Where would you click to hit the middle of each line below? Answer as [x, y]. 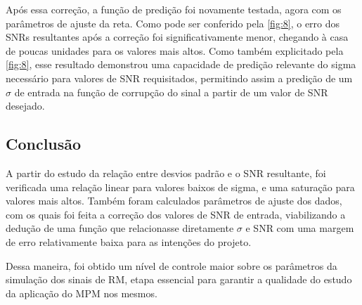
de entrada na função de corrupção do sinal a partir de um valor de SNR [171, 92]
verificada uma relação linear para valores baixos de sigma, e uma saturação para [180, 187]
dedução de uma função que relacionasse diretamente [120, 228]
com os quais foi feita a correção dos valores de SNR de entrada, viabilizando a [176, 214]
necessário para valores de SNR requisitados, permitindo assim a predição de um [179, 78]
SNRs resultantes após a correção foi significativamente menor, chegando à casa [177, 37]
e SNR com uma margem [300, 228]
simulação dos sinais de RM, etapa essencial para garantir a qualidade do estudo [179, 279]
